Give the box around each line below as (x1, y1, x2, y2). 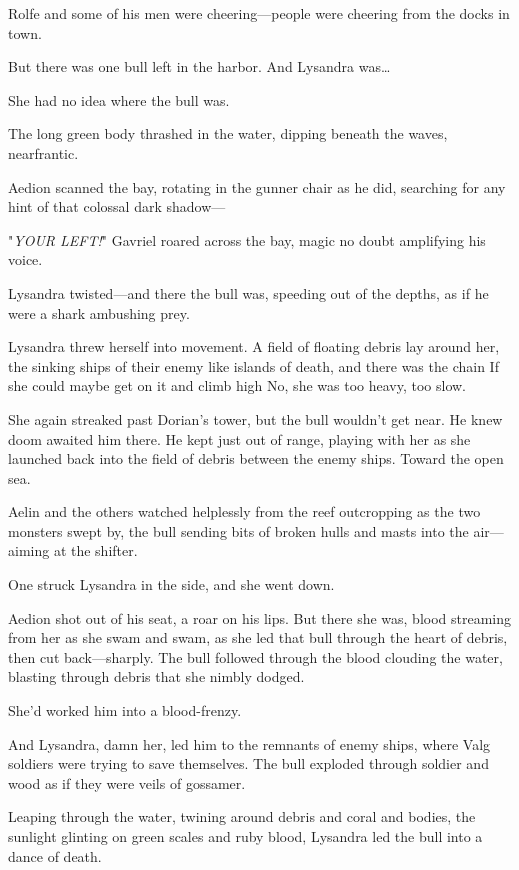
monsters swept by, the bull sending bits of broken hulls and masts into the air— (8, 520, 504, 541)
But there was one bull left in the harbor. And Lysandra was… (8, 56, 391, 77)
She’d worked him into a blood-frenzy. (8, 700, 242, 721)
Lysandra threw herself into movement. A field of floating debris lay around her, (8, 336, 500, 357)
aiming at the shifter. (8, 540, 138, 561)
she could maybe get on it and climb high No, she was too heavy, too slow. (8, 375, 466, 396)
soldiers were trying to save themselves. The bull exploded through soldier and (8, 753, 489, 774)
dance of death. (8, 845, 102, 866)
